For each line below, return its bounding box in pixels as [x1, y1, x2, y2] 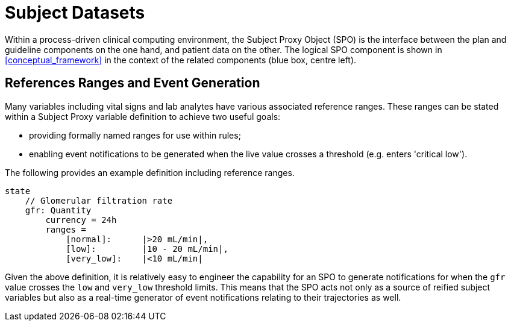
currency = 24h [45, 215, 117, 225]
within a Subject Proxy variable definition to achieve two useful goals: [5, 111, 281, 122]
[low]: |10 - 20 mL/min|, [66, 243, 228, 254]
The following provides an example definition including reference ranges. [5, 167, 295, 178]
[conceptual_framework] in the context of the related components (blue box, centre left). [5, 54, 357, 65]
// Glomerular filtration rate [25, 195, 173, 205]
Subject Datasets [5, 2, 145, 23]
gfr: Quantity [25, 205, 92, 215]
